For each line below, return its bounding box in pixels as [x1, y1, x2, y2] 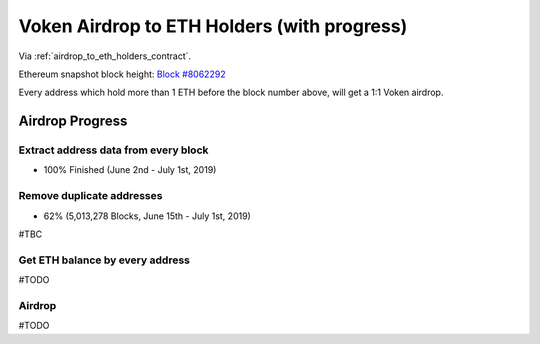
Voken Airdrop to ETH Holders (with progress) [18, 15, 408, 37]
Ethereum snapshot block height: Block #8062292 [18, 68, 226, 80]
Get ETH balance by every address [18, 253, 190, 267]
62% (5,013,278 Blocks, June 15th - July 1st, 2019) [43, 210, 252, 222]
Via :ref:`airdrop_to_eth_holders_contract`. [18, 50, 192, 62]
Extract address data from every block [18, 143, 209, 157]
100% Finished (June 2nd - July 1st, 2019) [43, 164, 217, 176]
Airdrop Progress [18, 113, 128, 130]
